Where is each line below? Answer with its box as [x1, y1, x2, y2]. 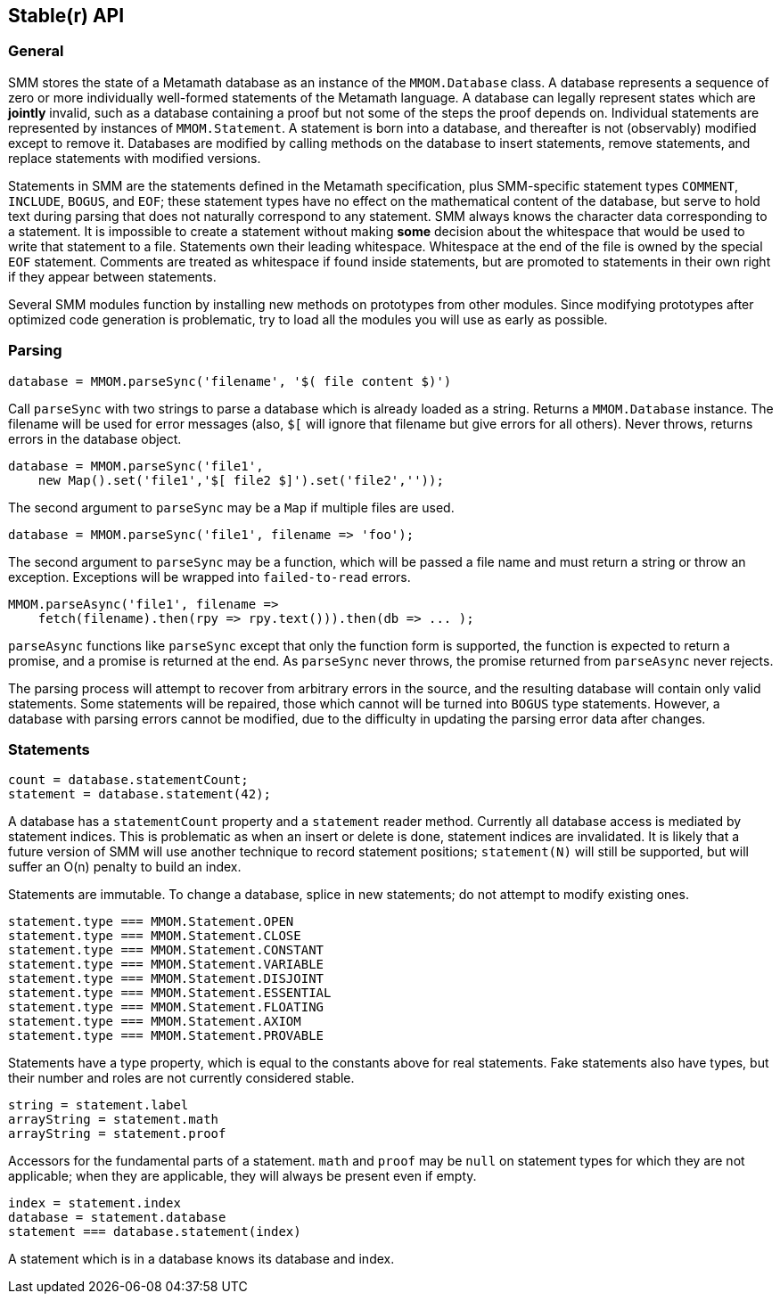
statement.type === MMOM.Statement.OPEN [8, 914, 294, 929]
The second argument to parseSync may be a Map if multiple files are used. [8, 499, 455, 515]
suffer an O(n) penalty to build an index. [8, 859, 242, 875]
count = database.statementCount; [8, 773, 249, 788]
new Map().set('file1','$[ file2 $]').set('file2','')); [37, 472, 444, 487]
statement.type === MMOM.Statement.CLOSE [8, 929, 301, 944]
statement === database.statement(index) [8, 1224, 301, 1240]
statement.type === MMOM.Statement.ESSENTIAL [8, 986, 332, 1001]
